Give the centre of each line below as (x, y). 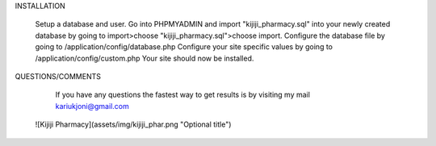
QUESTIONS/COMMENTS (58, 76)
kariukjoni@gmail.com (92, 106)
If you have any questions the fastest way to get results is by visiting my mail (183, 95)
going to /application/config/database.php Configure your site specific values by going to (184, 47)
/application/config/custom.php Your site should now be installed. (145, 58)
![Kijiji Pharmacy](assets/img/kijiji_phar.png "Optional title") (133, 124)
